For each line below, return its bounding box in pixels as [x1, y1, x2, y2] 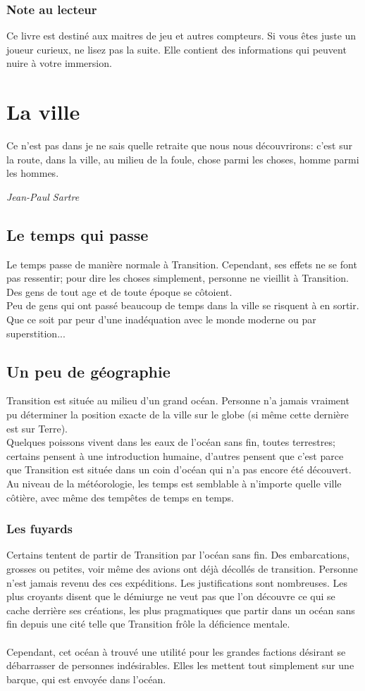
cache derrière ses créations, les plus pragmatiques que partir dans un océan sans [6, 602, 355, 617]
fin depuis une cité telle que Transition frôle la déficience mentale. [6, 616, 290, 631]
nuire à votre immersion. [6, 56, 112, 70]
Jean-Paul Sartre [6, 189, 80, 204]
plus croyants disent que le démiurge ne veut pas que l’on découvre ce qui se [6, 589, 335, 604]
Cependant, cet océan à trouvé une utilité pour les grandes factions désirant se [6, 644, 346, 659]
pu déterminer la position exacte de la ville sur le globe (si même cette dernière [6, 407, 349, 422]
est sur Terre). [6, 421, 68, 435]
